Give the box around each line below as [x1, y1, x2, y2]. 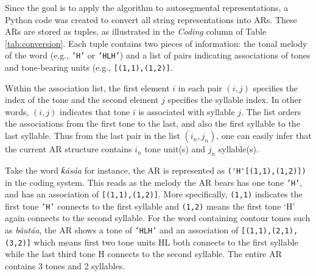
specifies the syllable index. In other [167, 93, 302, 106]
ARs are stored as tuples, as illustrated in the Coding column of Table [5, 25, 267, 38]
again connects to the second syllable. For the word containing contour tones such [5, 211, 311, 224]
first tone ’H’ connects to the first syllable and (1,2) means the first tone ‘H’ [5, 199, 295, 212]
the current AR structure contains [5, 143, 132, 155]
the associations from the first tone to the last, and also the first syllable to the [5, 117, 300, 130]
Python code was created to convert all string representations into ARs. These [5, 13, 297, 26]
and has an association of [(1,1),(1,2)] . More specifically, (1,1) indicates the [5, 188, 303, 200]
